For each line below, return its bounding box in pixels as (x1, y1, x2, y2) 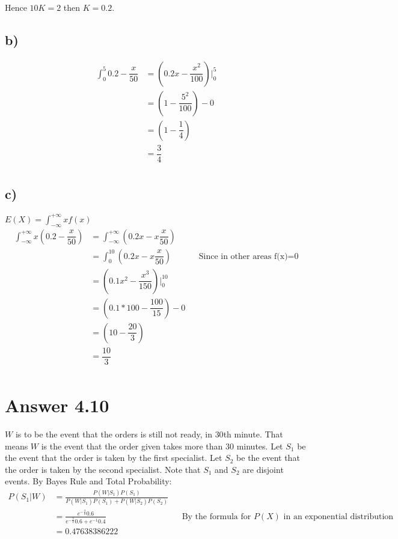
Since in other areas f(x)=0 (198, 252, 299, 261)
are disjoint (242, 463, 284, 475)
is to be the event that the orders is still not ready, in (15, 427, 212, 440)
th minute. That (223, 427, 283, 440)
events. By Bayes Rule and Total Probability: (5, 475, 172, 487)
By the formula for (182, 512, 251, 521)
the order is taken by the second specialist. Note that (5, 463, 201, 475)
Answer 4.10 (5, 392, 109, 417)
